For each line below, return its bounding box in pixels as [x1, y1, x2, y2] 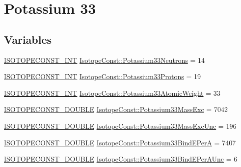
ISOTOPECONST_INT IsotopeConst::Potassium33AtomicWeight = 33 [4, 87, 220, 98]
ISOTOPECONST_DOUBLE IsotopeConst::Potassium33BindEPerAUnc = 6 [4, 154, 238, 164]
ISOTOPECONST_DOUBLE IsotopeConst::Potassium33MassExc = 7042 [4, 104, 228, 114]
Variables [4, 31, 52, 47]
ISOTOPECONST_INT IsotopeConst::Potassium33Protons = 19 [4, 71, 201, 82]
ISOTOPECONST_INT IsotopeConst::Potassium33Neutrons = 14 [4, 55, 205, 65]
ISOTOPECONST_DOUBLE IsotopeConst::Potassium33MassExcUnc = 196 [4, 120, 237, 131]
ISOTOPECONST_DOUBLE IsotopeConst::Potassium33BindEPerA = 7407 [4, 137, 236, 147]
